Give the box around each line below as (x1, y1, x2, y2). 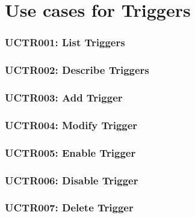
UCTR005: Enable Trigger (5, 145, 136, 160)
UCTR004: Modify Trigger (5, 117, 138, 132)
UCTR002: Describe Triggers (5, 62, 149, 77)
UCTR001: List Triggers (5, 35, 125, 50)
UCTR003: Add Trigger (5, 89, 123, 104)
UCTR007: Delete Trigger (5, 200, 134, 215)
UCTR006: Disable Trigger (5, 172, 138, 187)
